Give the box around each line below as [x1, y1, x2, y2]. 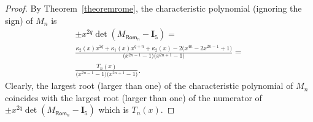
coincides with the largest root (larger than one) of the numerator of [5, 91, 262, 104]
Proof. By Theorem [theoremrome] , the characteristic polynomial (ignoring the [5, 2, 302, 14]
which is [98, 103, 129, 116]
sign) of [5, 13, 33, 26]
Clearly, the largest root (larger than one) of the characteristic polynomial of [5, 79, 293, 92]
